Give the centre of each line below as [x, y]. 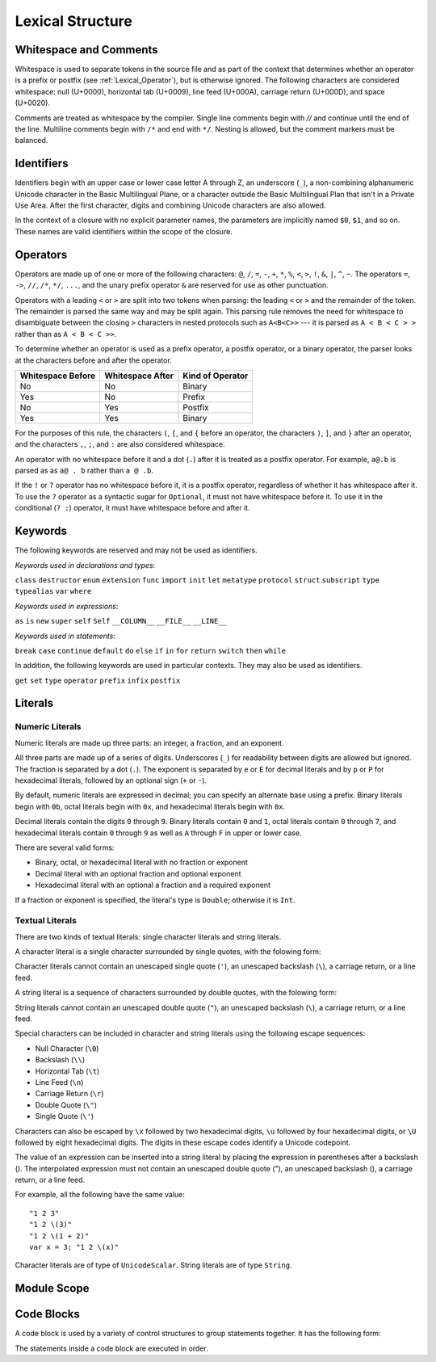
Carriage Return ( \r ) [69, 1094]
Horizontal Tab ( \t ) [67, 1071]
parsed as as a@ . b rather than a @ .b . [84, 471]
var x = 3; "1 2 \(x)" [74, 1247]
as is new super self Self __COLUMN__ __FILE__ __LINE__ [121, 621]
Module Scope [52, 1288]
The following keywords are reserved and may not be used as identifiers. [136, 550]
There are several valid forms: [65, 847]
